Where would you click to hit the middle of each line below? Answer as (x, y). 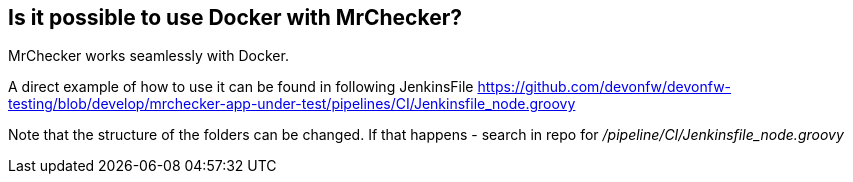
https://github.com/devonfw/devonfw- (604, 87)
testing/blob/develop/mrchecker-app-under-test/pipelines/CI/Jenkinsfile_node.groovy (292, 104)
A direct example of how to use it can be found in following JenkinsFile (241, 87)
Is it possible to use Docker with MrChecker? (235, 17)
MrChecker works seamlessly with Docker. (148, 56)
